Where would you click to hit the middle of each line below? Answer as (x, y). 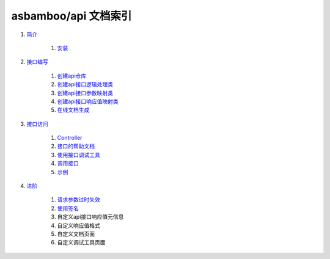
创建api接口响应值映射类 (88, 101)
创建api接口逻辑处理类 (85, 84)
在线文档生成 (73, 110)
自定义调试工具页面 (81, 243)
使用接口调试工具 (79, 155)
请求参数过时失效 (79, 200)
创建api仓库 (72, 76)
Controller (70, 138)
